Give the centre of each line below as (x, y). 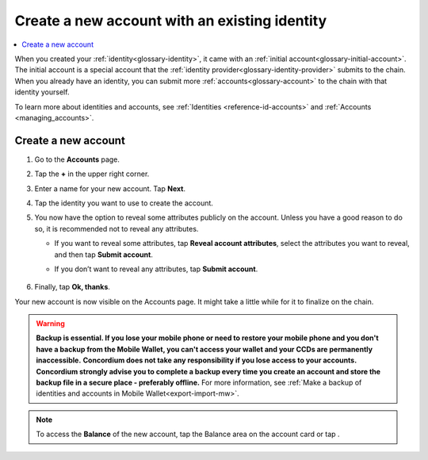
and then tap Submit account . (104, 255)
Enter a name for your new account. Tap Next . (110, 188)
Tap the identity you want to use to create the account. (124, 203)
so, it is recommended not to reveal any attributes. (117, 228)
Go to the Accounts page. (77, 159)
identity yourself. (42, 92)
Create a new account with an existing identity (171, 21)
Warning (50, 324)
